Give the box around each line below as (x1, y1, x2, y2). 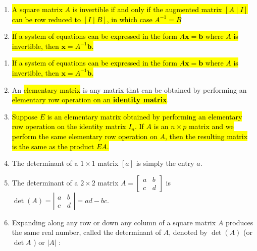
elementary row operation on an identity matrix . (12, 94, 169, 105)
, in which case (107, 14, 152, 24)
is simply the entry (136, 158, 194, 168)
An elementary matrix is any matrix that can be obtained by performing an (12, 84, 247, 95)
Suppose (12, 111, 38, 121)
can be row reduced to (12, 14, 81, 24)
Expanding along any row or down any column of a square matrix (12, 217, 216, 227)
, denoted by (169, 227, 208, 237)
